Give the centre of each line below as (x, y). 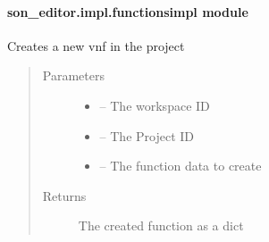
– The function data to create (181, 166)
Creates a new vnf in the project (96, 45)
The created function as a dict (161, 225)
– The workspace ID (155, 105)
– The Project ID (147, 135)
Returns (64, 195)
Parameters (73, 75)
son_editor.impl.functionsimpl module (128, 11)
